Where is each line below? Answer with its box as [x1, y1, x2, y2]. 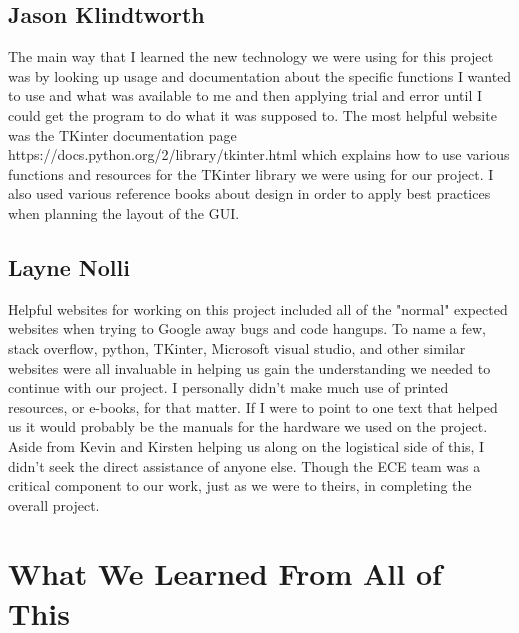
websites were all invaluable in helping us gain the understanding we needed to [8, 357, 491, 378]
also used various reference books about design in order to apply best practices [8, 183, 491, 204]
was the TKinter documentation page [8, 124, 237, 145]
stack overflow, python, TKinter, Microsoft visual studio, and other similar [8, 337, 466, 358]
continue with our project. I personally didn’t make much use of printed [8, 377, 449, 398]
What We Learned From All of [8, 553, 442, 594]
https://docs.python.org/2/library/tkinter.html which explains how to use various [8, 144, 510, 165]
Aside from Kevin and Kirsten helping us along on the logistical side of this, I [8, 435, 485, 456]
